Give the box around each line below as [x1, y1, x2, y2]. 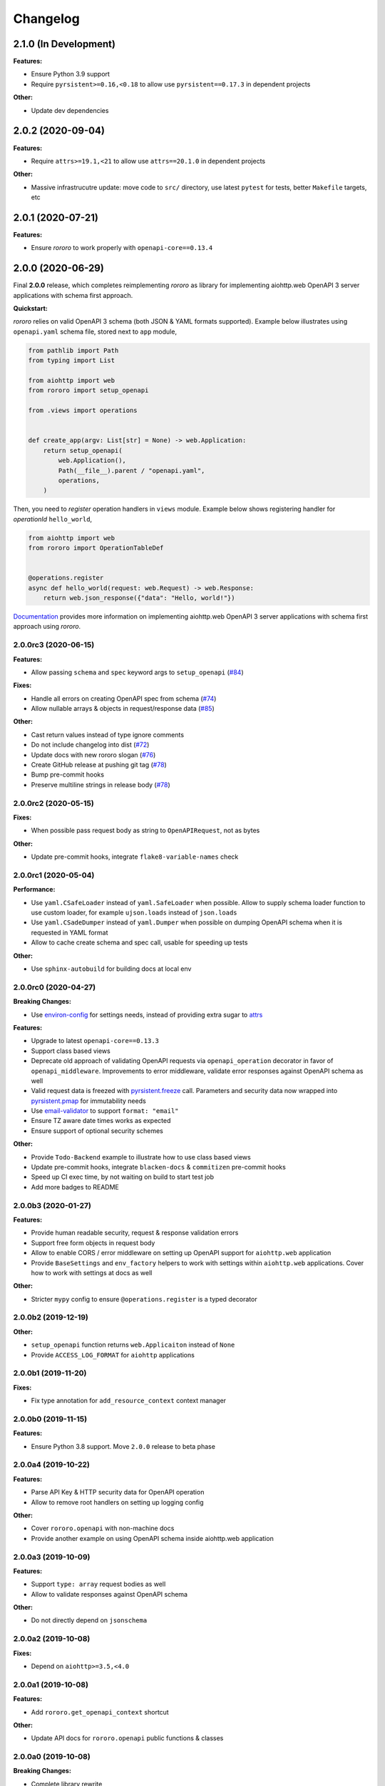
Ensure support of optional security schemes [31, 1126, 163, 1135]
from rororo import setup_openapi [28, 386, 149, 394]
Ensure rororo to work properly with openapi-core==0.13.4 [31, 244, 213, 252]
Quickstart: [13, 304, 48, 313]
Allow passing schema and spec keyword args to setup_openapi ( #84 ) [31, 668, 244, 677]
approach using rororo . [13, 622, 81, 631]
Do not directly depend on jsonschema [31, 1616, 148, 1625]
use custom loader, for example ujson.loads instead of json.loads [31, 908, 238, 917]
